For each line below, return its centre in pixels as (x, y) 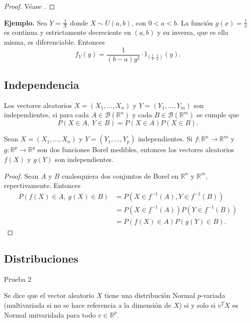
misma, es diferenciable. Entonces (55, 42)
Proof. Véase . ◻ (30, 6)
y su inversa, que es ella (193, 32)
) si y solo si (197, 305)
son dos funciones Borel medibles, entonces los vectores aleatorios (136, 149)
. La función (195, 22)
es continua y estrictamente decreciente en (68, 32)
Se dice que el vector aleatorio (49, 295)
